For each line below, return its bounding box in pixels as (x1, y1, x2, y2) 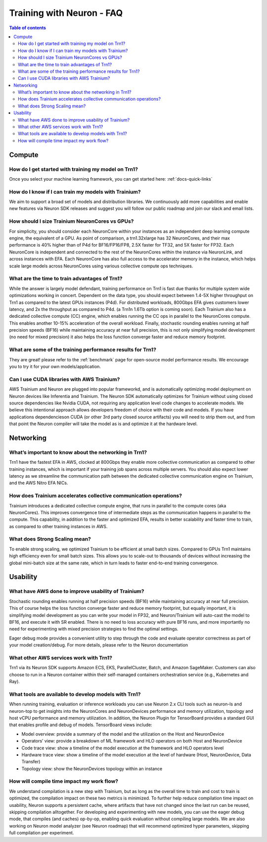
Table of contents (9, 25, 46, 31)
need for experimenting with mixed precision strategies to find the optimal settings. (9, 626, 178, 632)
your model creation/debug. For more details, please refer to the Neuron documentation (9, 642, 188, 648)
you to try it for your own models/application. (9, 363, 101, 369)
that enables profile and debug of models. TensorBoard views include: (9, 722, 153, 728)
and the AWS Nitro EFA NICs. (9, 480, 69, 486)
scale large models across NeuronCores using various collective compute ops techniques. (9, 263, 193, 269)
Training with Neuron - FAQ (9, 7, 123, 18)
